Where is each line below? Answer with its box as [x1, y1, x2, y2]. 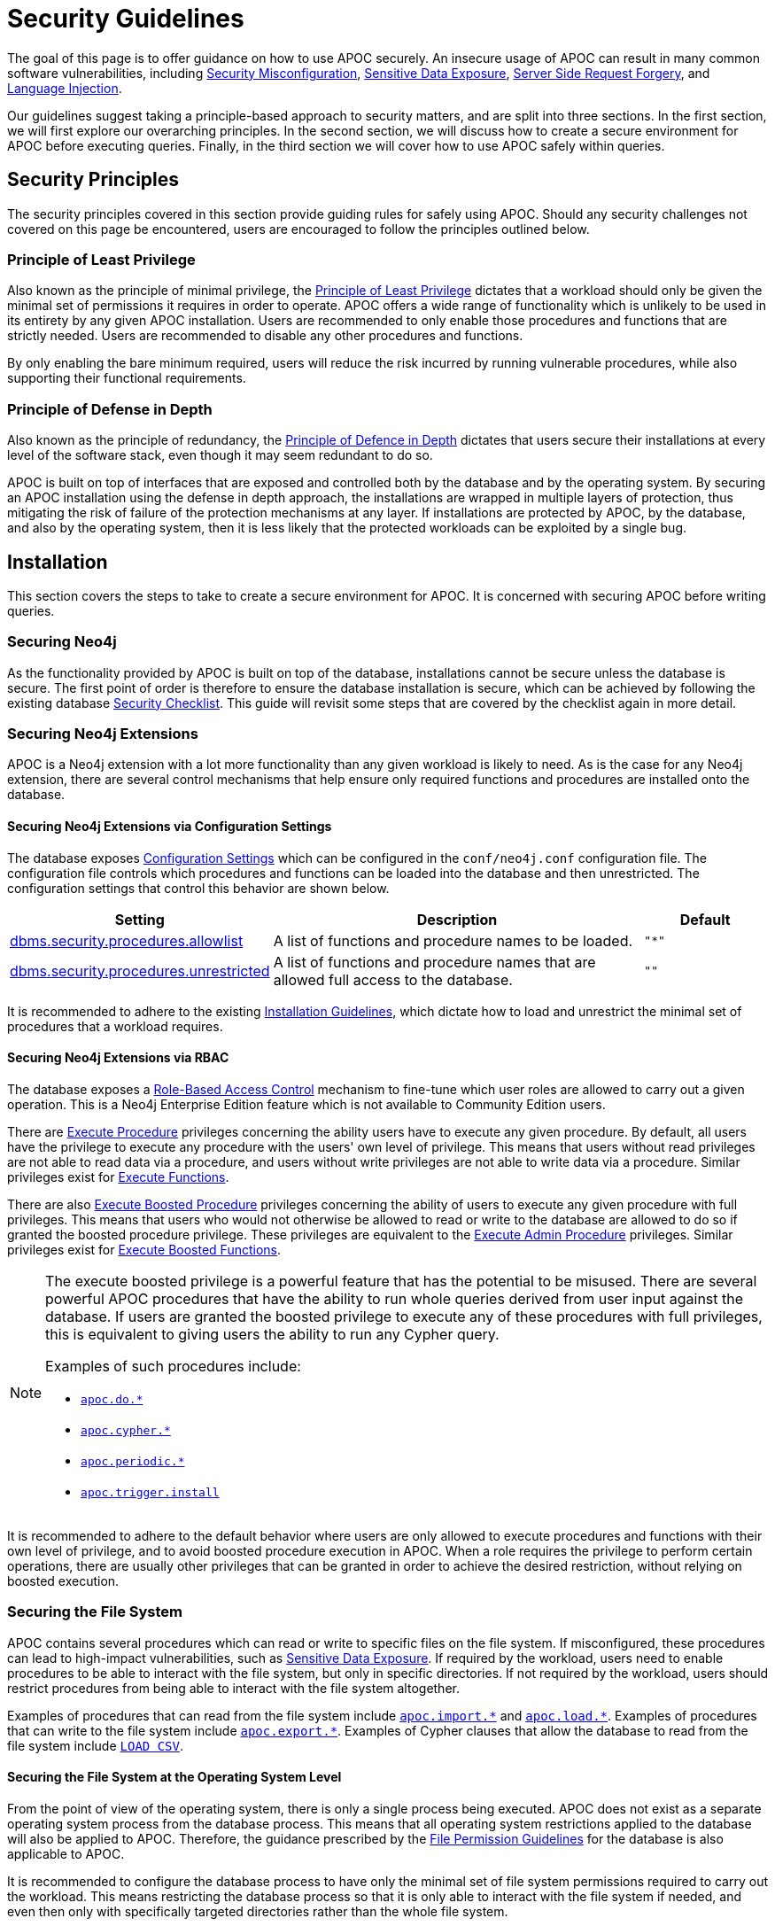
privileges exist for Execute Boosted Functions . [7, 1241, 282, 1257]
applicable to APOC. [7, 1845, 125, 1861]
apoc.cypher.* [81, 1423, 171, 1437]
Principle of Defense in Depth [7, 400, 213, 418]
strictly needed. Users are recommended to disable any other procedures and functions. [7, 328, 523, 344]
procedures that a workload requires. [7, 1018, 223, 1034]
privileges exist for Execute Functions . [7, 1169, 229, 1184]
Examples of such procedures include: [45, 1356, 301, 1375]
